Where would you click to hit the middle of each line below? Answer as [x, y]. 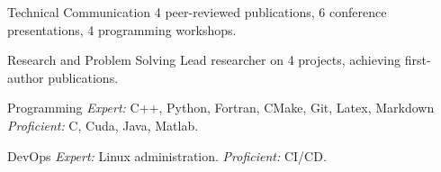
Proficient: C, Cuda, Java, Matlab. [103, 125]
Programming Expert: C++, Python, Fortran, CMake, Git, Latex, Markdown [221, 108]
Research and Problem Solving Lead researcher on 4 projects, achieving [204, 60]
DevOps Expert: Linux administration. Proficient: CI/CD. [167, 155]
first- [418, 60]
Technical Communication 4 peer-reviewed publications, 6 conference [197, 12]
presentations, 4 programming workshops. [122, 29]
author [26, 77]
